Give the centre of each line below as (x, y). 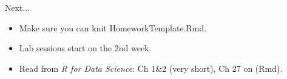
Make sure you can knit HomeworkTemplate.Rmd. (113, 27)
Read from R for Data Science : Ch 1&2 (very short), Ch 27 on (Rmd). (151, 68)
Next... (18, 7)
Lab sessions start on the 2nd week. (85, 48)
